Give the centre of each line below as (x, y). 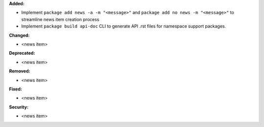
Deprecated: (22, 53)
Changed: (19, 35)
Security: (19, 107)
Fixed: (15, 89)
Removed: (20, 71)
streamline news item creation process (60, 19)
